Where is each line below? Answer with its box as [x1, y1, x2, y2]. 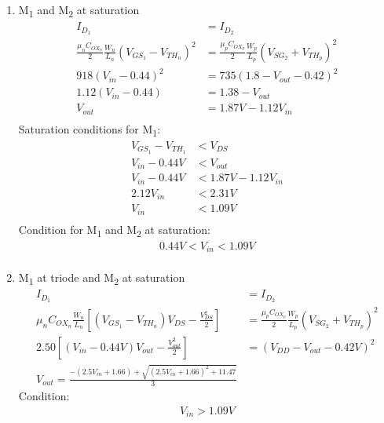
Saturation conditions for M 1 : [18, 120, 161, 139]
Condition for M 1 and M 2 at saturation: [18, 221, 210, 239]
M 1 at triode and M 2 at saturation [18, 269, 185, 288]
